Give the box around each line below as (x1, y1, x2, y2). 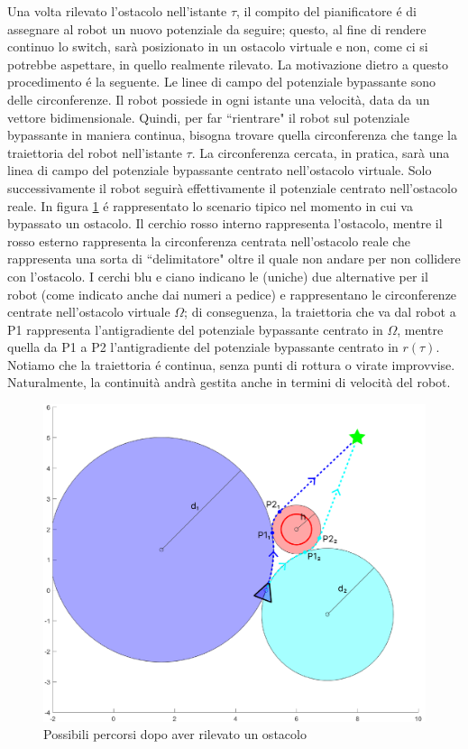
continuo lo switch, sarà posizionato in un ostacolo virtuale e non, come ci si (7, 37, 428, 56)
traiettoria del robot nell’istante (7, 143, 182, 162)
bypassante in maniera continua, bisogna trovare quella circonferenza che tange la (7, 125, 457, 144)
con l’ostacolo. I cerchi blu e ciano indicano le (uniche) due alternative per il (7, 266, 428, 285)
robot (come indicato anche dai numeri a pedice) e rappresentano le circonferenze (7, 284, 457, 303)
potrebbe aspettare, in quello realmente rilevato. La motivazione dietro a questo (7, 54, 448, 73)
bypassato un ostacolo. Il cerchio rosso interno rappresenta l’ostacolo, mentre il (7, 214, 443, 233)
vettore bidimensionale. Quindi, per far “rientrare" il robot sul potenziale (7, 107, 409, 126)
